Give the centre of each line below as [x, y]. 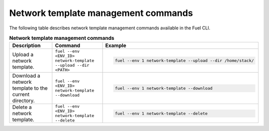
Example [116, 46]
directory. [23, 101]
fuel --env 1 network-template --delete [161, 113]
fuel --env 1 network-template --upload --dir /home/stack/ [184, 61]
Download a [26, 76]
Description [26, 46]
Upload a [23, 54]
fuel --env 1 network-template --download [164, 88]
